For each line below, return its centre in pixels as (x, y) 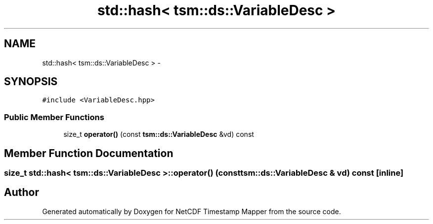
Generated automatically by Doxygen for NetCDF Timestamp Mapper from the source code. (192, 211)
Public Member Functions (54, 117)
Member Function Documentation (89, 153)
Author (22, 192)
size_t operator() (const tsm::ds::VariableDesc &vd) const (159, 134)
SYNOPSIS (31, 82)
